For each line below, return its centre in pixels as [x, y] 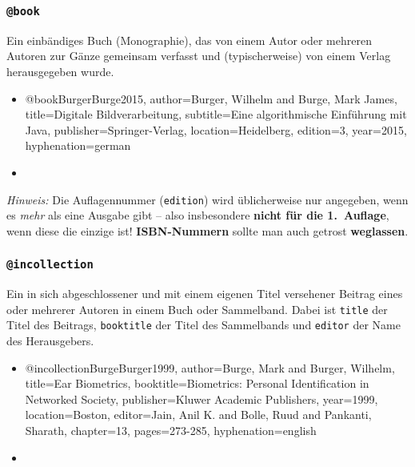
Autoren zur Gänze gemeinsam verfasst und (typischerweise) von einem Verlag [199, 56]
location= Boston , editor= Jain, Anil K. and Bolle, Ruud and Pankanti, [198, 415]
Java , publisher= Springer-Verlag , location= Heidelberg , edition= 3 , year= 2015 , [216, 129]
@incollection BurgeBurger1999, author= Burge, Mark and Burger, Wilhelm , [210, 367]
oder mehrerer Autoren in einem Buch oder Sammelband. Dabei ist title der [197, 309]
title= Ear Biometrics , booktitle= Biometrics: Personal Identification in [197, 383]
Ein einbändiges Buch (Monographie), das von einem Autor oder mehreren [189, 40]
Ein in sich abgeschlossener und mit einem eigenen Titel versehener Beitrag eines [205, 294]
